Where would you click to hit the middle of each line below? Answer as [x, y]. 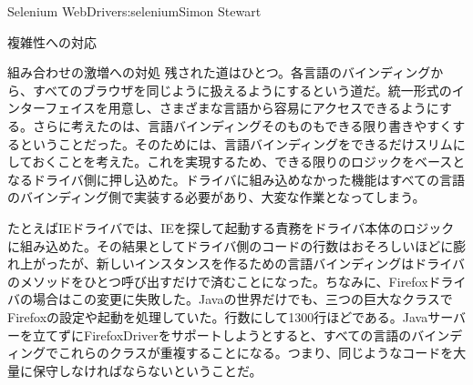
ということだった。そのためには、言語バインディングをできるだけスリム [236, 143]
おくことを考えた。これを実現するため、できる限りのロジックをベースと [249, 162]
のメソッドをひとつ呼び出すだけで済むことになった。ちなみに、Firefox [218, 281]
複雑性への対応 [52, 41]
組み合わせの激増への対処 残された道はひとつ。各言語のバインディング [219, 72]
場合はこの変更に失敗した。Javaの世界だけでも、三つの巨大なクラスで [242, 299]
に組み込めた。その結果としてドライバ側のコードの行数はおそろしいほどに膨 [237, 245]
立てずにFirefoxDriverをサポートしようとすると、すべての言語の [222, 334]
